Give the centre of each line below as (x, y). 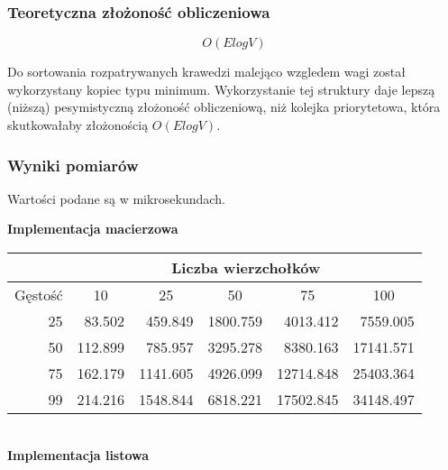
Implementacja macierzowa (93, 229)
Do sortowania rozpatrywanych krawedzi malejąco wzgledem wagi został (206, 72)
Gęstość (39, 295)
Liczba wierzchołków (246, 267)
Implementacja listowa (78, 454)
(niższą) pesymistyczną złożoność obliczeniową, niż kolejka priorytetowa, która (224, 107)
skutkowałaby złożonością (78, 124)
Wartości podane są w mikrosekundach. (116, 198)
